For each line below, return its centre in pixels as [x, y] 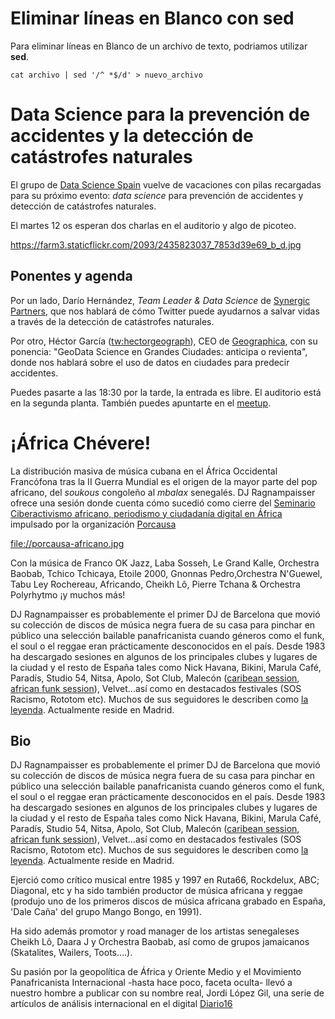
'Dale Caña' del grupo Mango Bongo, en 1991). [106, 912]
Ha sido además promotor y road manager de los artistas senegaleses [155, 931]
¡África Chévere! [81, 443]
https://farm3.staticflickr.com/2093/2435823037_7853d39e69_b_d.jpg [156, 244]
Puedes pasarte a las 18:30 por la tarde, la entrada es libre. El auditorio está [166, 392]
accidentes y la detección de [132, 136]
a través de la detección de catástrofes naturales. [112, 321]
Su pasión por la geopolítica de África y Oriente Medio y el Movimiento [156, 972]
